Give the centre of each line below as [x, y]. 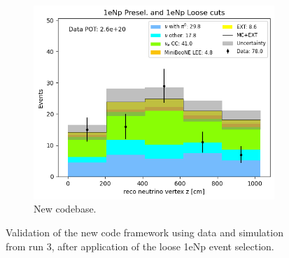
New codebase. [65, 209]
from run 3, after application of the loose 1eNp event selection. [140, 246]
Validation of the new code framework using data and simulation [144, 232]
